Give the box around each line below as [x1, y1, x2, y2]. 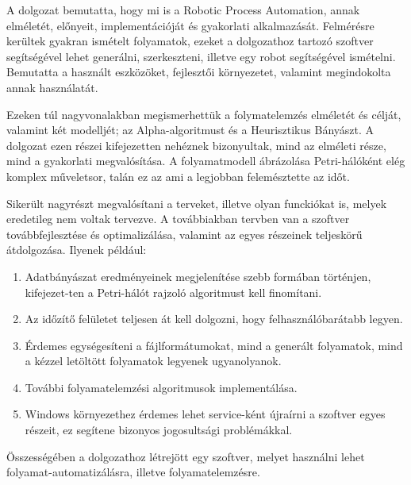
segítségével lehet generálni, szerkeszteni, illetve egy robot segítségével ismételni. [6, 48, 396, 64]
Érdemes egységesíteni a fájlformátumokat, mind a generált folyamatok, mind [25, 337, 403, 353]
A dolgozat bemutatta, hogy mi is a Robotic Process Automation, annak [6, 2, 360, 17]
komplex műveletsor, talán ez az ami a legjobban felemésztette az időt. [6, 167, 350, 184]
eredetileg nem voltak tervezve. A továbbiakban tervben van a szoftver [6, 210, 350, 227]
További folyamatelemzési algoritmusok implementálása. [25, 379, 298, 395]
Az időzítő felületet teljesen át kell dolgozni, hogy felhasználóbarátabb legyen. [25, 310, 403, 327]
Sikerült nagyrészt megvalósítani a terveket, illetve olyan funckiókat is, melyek [6, 194, 387, 211]
